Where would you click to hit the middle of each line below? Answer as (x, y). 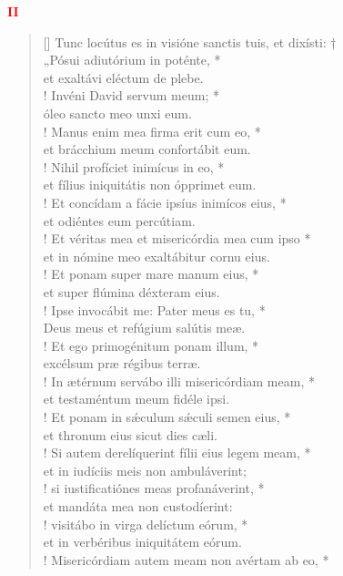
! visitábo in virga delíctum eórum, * (146, 524)
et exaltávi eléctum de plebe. (123, 77)
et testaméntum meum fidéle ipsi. (136, 399)
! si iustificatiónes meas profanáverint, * (154, 488)
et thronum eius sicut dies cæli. (130, 434)
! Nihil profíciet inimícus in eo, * (134, 166)
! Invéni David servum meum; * (131, 95)
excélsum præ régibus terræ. (122, 363)
